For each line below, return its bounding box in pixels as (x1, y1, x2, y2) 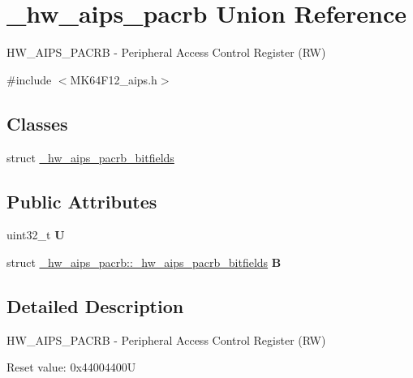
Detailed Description (6, 293, 184, 318)
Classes (6, 110, 68, 135)
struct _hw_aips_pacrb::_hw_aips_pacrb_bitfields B (6, 253, 282, 270)
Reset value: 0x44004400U (6, 359, 136, 376)
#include (6, 71, 52, 88)
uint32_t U (6, 226, 65, 243)
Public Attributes (6, 188, 157, 213)
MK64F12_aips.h (70, 71, 157, 88)
